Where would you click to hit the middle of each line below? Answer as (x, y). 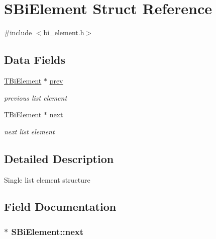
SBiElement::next (47, 231)
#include (18, 32)
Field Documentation (60, 207)
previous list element (36, 97)
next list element (29, 131)
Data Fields (35, 60)
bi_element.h (64, 32)
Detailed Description (59, 158)
